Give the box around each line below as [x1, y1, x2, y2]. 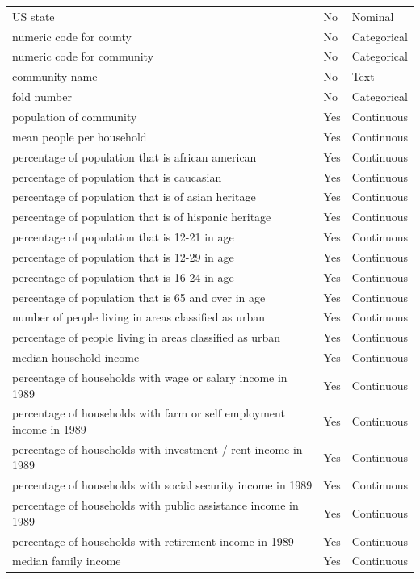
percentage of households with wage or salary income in [12, 368, 288, 385]
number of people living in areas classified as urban [12, 308, 266, 325]
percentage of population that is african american [12, 148, 257, 165]
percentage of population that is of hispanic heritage [12, 208, 271, 225]
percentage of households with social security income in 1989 [12, 476, 313, 493]
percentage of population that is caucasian [12, 168, 222, 185]
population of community [12, 107, 137, 124]
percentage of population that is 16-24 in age [12, 268, 234, 285]
